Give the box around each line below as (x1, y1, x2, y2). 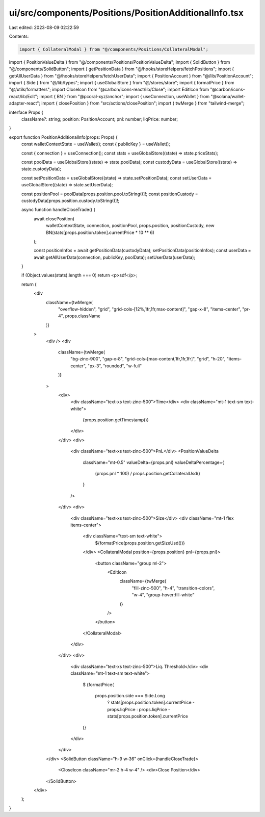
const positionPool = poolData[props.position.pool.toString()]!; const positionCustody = (21, 191, 198, 197)
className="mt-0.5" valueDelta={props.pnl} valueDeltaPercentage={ (82, 459, 224, 465)
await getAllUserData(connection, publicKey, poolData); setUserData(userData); (33, 254, 196, 260)
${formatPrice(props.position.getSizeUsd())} (95, 540, 185, 546)
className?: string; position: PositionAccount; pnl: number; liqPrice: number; (21, 116, 178, 122)
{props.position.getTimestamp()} (82, 417, 149, 423)
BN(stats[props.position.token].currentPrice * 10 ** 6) (46, 230, 155, 235)
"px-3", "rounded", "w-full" (87, 363, 142, 369)
